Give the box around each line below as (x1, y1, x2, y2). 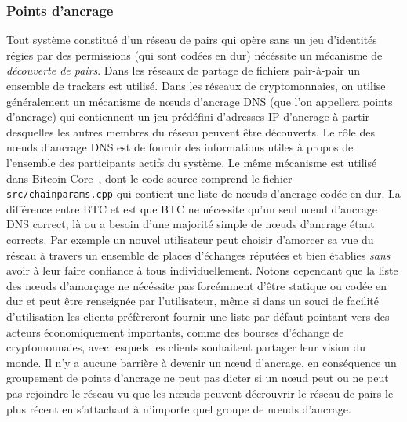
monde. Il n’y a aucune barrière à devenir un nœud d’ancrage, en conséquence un (6, 354, 397, 370)
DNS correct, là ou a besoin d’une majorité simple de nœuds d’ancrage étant (6, 216, 375, 232)
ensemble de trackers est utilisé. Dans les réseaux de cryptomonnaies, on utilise (6, 78, 386, 93)
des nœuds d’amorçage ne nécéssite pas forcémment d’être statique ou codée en (6, 277, 387, 293)
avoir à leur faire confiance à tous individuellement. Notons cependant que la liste (6, 262, 398, 278)
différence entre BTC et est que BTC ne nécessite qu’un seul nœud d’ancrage (6, 200, 377, 216)
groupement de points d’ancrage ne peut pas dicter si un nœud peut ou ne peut (6, 369, 389, 386)
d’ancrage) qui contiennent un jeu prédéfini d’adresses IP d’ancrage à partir (6, 108, 370, 125)
